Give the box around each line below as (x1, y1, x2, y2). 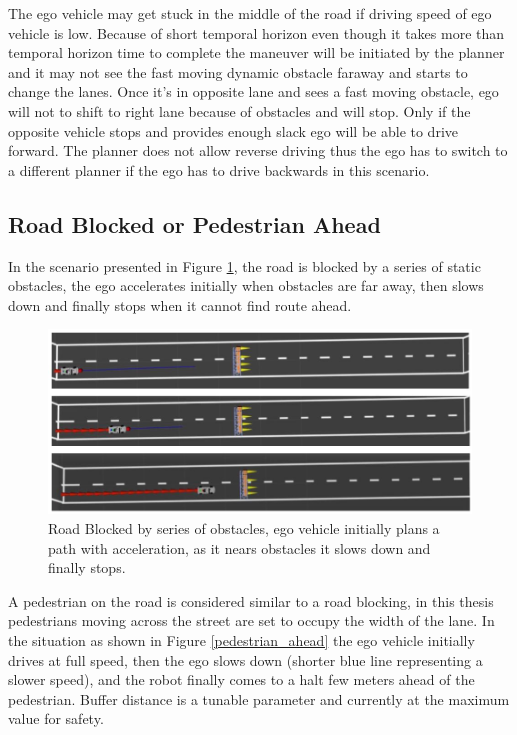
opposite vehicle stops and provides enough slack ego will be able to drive (8, 120, 459, 141)
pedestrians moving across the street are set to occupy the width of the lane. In (8, 610, 495, 631)
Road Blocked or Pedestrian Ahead (8, 208, 381, 239)
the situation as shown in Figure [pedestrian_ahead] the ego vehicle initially (8, 630, 475, 651)
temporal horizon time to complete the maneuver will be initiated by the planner (8, 42, 505, 63)
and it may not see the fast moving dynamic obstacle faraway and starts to (8, 61, 468, 82)
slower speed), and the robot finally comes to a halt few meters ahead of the (8, 669, 475, 690)
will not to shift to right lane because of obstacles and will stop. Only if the (8, 100, 471, 121)
